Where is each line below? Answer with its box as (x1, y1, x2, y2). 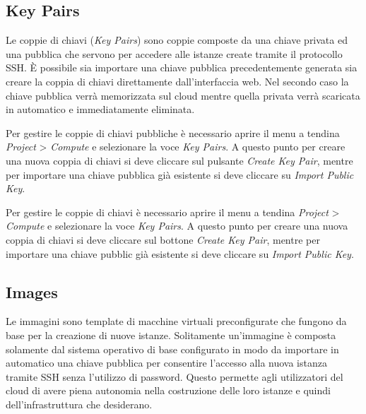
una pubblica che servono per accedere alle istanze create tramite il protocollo (6, 46, 343, 61)
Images (6, 280, 58, 302)
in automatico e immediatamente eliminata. (6, 102, 195, 117)
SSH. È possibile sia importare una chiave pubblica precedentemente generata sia (6, 60, 358, 75)
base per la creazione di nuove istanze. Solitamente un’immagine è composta (6, 327, 336, 342)
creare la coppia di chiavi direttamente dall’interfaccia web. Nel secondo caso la (6, 73, 349, 88)
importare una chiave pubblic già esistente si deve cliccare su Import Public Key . (6, 246, 354, 261)
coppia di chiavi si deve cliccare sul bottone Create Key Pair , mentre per (6, 232, 320, 247)
